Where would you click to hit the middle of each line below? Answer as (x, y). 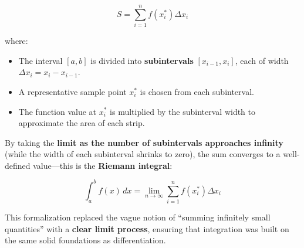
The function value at (58, 111)
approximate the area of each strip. (82, 123)
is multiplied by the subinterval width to (183, 111)
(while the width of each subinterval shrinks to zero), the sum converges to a (143, 154)
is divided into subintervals (142, 60)
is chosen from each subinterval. (197, 91)
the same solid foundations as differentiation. (85, 240)
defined (18, 165)
